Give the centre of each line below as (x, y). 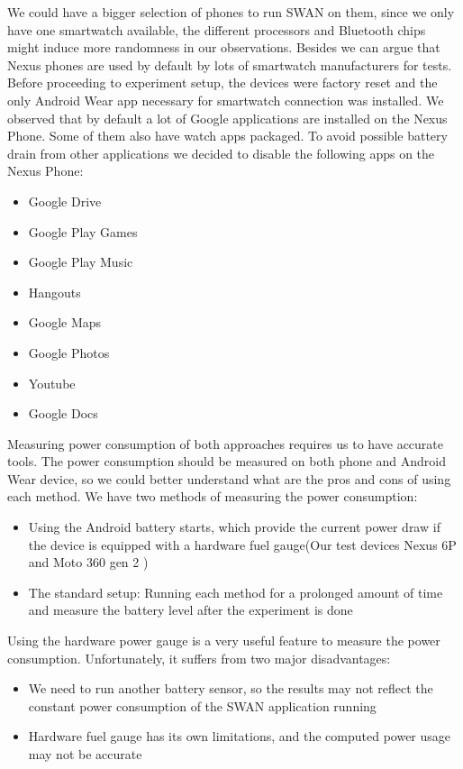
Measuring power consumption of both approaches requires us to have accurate (226, 443)
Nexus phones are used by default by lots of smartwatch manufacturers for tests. (230, 64)
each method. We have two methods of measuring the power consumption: (213, 496)
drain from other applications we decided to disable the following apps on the (221, 153)
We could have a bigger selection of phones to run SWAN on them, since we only (231, 12)
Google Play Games (83, 231)
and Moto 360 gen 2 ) (88, 562)
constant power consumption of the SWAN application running (202, 705)
